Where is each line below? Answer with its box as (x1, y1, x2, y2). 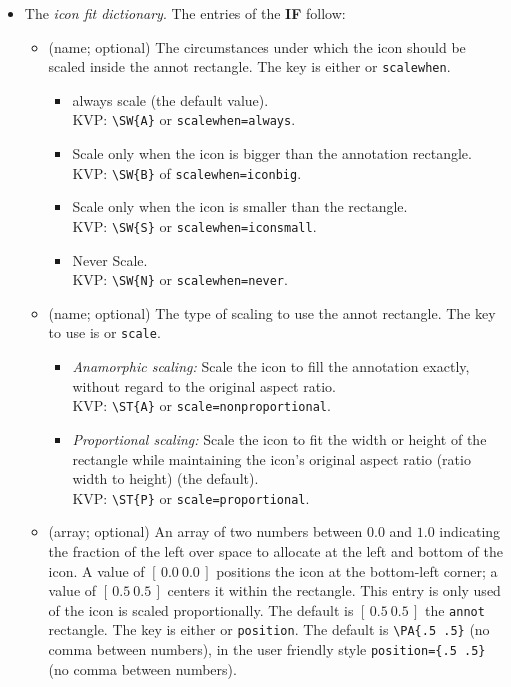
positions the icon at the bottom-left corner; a (216, 560, 498, 581)
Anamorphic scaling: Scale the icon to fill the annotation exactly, (72, 356, 470, 377)
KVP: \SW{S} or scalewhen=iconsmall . (72, 215, 317, 236)
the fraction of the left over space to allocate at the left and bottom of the (48, 540, 503, 561)
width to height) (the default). (72, 468, 259, 489)
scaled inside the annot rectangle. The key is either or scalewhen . (48, 56, 451, 77)
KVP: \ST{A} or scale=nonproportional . (72, 395, 331, 416)
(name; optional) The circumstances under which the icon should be (48, 36, 466, 57)
